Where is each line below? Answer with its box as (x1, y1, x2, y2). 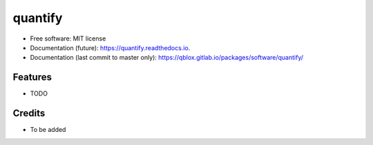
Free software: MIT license (30, 34, 106, 43)
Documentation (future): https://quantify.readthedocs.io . (30, 43, 191, 52)
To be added (30, 126, 66, 134)
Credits (12, 107, 46, 120)
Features (12, 71, 52, 83)
